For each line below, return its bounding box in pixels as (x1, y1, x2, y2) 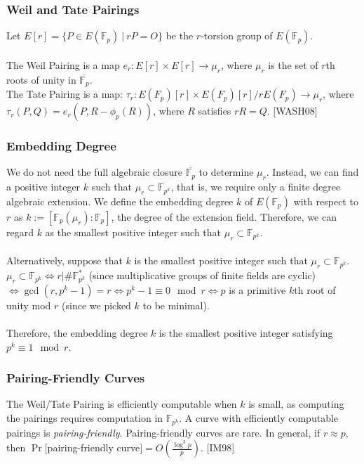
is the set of (268, 57, 318, 72)
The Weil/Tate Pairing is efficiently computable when (6, 397, 237, 411)
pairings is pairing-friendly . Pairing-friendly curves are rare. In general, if (6, 425, 321, 439)
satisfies (198, 103, 231, 118)
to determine (198, 165, 254, 179)
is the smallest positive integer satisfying (159, 326, 333, 340)
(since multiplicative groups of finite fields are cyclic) (88, 268, 316, 283)
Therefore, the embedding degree (6, 326, 148, 340)
